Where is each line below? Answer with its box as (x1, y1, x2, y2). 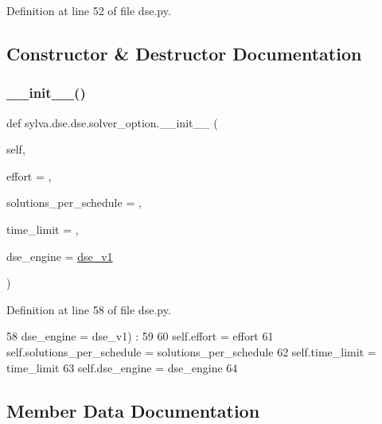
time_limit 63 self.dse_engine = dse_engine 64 (6, 359, 238, 375)
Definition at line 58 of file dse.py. (6, 301, 171, 317)
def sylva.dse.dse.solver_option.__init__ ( (6, 114, 218, 130)
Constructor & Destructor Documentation (6, 41, 362, 65)
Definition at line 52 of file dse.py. (6, 2, 171, 18)
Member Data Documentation (6, 398, 260, 422)
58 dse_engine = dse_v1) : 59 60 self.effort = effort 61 (6, 328, 274, 344)
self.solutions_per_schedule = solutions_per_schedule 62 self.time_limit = (6, 343, 376, 360)
